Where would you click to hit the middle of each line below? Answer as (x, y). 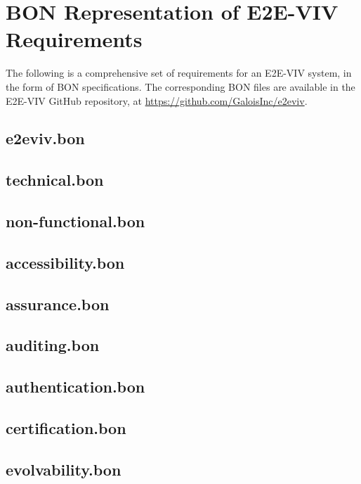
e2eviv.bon (45, 138)
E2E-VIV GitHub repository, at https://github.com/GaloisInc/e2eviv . (157, 100)
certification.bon (66, 427)
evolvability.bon (64, 469)
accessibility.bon (65, 262)
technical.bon (55, 180)
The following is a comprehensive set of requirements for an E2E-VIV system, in (179, 73)
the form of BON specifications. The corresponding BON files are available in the (180, 86)
